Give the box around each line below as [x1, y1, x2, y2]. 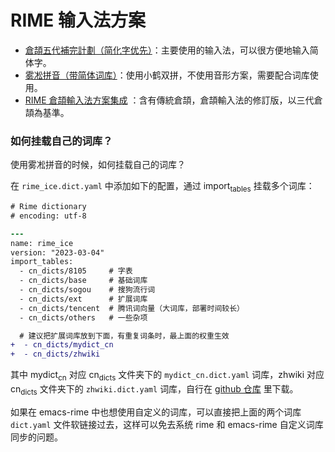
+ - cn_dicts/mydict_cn [10, 340, 114, 350]
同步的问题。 [10, 431, 63, 443]
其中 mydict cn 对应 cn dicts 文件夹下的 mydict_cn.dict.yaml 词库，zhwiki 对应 [10, 369, 325, 383]
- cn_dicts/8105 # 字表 [19, 266, 133, 276]
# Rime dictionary [10, 202, 87, 212]
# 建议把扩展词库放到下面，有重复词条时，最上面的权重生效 [19, 331, 230, 341]
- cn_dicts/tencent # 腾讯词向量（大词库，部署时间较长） [19, 303, 245, 313]
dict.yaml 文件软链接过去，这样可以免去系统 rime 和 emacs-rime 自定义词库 [10, 418, 324, 430]
